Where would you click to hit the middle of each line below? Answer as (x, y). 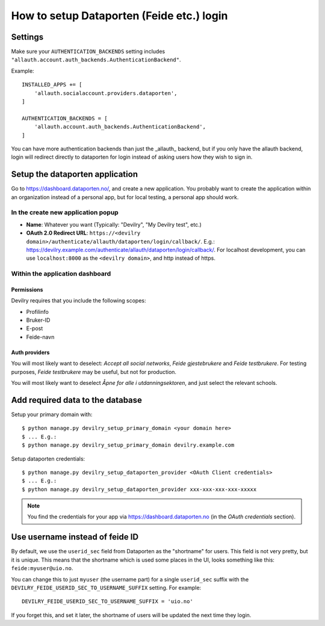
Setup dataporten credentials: (48, 459)
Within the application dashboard (61, 274)
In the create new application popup (65, 212)
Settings (27, 37)
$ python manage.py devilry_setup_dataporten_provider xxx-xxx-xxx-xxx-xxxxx (139, 489)
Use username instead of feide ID (75, 537)
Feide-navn (40, 337)
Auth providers (30, 352)
